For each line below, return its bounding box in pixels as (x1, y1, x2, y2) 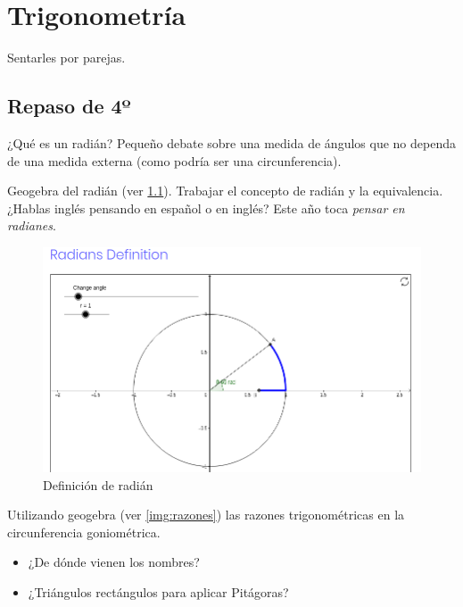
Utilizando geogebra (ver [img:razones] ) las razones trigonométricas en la (7, 505, 405, 524)
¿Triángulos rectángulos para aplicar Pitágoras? (28, 583, 289, 602)
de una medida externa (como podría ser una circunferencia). (7, 151, 342, 170)
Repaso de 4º (7, 92, 131, 120)
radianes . (7, 216, 56, 235)
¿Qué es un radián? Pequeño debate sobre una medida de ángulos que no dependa (7, 133, 456, 152)
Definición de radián (43, 475, 153, 494)
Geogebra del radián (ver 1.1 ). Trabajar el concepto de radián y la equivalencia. (7, 181, 443, 200)
